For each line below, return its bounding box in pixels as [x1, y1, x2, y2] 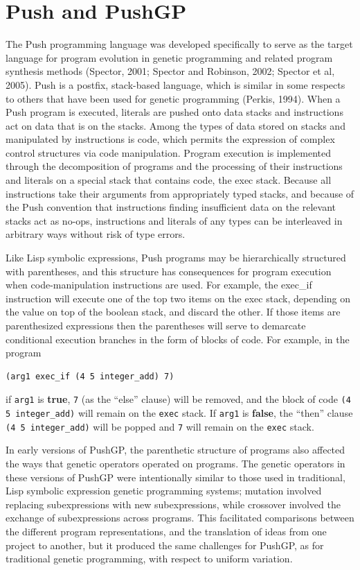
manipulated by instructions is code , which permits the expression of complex [6, 132, 335, 146]
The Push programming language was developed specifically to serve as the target [6, 37, 353, 51]
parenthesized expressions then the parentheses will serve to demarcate [6, 318, 306, 332]
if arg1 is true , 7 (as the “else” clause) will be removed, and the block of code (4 [6, 392, 351, 406]
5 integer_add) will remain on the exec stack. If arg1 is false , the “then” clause [6, 406, 353, 420]
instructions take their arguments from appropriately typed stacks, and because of [6, 186, 354, 200]
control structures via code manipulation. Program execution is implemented [6, 145, 332, 159]
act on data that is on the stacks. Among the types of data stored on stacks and [6, 118, 345, 132]
